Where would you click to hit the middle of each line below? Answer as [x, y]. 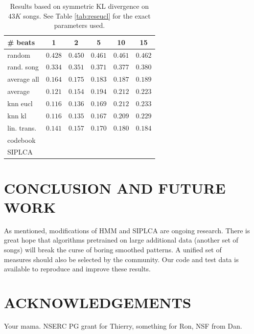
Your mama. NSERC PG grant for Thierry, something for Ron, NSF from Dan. [123, 325]
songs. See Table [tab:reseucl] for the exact [87, 15]
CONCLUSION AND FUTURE [115, 188]
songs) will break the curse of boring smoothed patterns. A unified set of [113, 249]
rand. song [23, 67]
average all [23, 79]
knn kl [17, 115]
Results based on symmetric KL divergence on [79, 6]
